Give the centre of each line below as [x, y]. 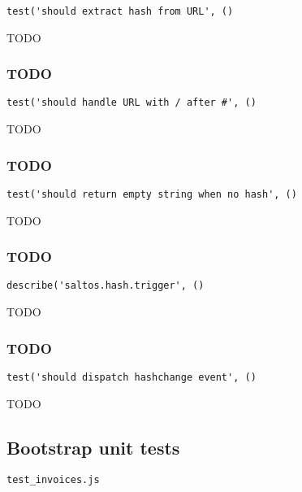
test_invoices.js [53, 480]
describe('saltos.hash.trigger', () [106, 286]
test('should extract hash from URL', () [120, 11]
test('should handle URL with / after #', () [132, 103]
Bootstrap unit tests [93, 447]
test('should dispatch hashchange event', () [132, 377]
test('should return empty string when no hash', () [152, 194]
